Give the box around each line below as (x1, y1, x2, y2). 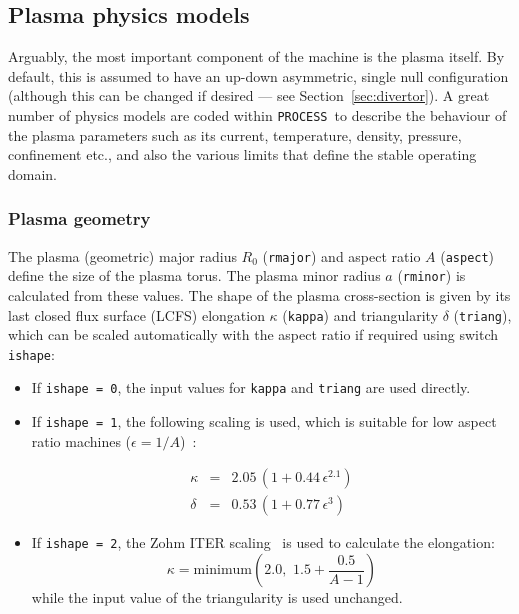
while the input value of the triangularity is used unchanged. (31, 587, 403, 608)
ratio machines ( (31, 430, 132, 451)
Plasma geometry (8, 206, 151, 231)
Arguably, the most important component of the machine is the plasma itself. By (8, 46, 505, 67)
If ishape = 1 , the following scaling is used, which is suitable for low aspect (31, 411, 497, 432)
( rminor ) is (397, 265, 466, 286)
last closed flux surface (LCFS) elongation (8, 304, 265, 325)
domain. (8, 163, 58, 184)
